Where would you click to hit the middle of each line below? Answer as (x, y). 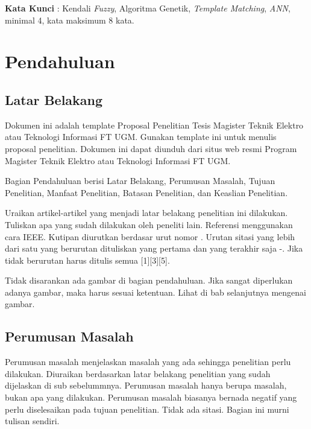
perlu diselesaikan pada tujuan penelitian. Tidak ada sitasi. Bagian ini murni (147, 409)
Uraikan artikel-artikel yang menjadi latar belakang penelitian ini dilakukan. (146, 213)
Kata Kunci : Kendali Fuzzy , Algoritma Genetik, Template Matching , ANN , (148, 8)
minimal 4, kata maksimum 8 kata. (70, 20)
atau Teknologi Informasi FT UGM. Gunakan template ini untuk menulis (141, 137)
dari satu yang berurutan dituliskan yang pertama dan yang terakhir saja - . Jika (154, 248)
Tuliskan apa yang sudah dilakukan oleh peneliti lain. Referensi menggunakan (149, 224)
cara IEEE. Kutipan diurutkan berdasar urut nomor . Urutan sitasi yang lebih (150, 236)
